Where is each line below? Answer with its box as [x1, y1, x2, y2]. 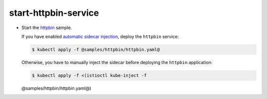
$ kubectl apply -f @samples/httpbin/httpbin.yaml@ [32, 47, 160, 52]
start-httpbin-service [9, 7, 99, 18]
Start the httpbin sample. [21, 25, 72, 31]
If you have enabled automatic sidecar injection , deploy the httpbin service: [21, 33, 179, 39]
